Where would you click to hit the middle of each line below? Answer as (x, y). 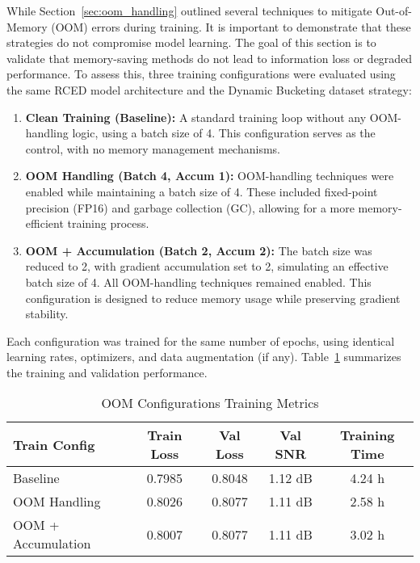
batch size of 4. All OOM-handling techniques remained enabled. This (198, 281)
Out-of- (394, 11)
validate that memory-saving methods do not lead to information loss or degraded (210, 58)
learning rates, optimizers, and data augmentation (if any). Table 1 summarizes (204, 357)
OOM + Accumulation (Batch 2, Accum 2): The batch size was (199, 250)
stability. (47, 314)
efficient (44, 223)
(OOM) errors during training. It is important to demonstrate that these (231, 26)
